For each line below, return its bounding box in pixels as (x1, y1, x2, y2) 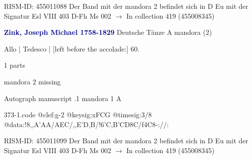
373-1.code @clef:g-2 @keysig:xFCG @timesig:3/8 (4, 109, 152, 120)
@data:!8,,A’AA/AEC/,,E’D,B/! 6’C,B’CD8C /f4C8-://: (4, 119, 169, 129)
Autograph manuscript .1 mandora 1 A (4, 93, 121, 103)
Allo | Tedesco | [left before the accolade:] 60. (4, 43, 140, 53)
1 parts (4, 60, 25, 70)
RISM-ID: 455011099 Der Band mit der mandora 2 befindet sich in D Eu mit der (4, 135, 249, 146)
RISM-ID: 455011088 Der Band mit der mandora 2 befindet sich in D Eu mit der (4, 1, 249, 11)
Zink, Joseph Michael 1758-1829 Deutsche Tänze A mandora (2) (4, 27, 212, 37)
